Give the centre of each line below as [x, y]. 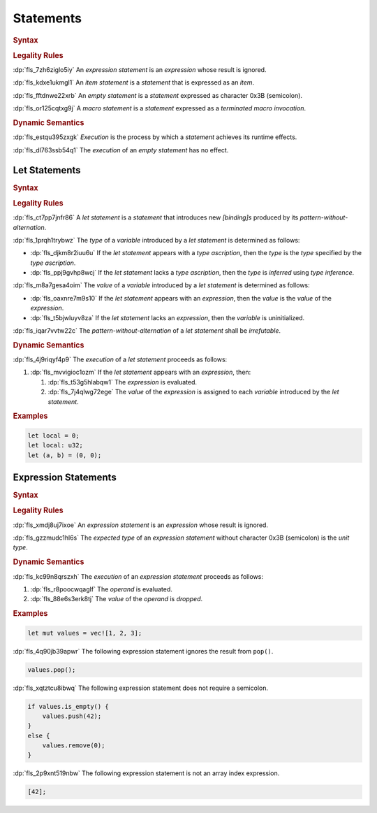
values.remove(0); [74, 746]
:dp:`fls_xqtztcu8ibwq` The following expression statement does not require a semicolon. [141, 688]
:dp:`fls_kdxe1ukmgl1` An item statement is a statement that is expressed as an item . [134, 82]
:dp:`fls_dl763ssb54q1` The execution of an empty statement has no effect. [121, 150]
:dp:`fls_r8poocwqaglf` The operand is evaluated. [101, 589]
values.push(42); [72, 716]
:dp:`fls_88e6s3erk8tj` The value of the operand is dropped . [117, 599]
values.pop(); [52, 670]
